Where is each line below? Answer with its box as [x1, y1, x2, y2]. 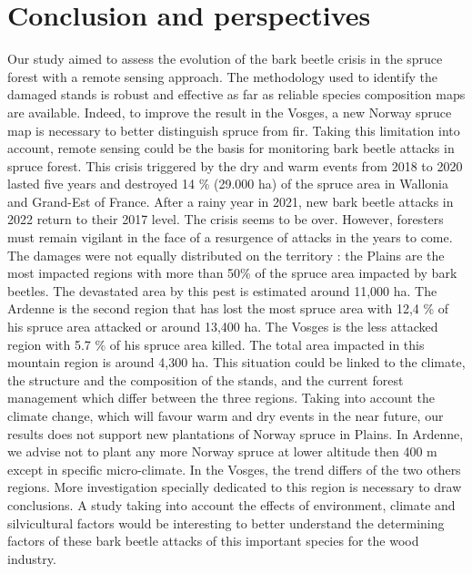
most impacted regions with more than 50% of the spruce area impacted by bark [7, 263, 457, 282]
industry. [7, 548, 56, 568]
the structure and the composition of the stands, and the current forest [7, 370, 404, 389]
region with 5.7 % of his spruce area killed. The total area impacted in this [7, 334, 425, 354]
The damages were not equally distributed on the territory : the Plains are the [7, 245, 445, 264]
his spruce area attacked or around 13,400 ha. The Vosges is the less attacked [7, 317, 438, 336]
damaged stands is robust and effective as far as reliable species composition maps [7, 85, 466, 104]
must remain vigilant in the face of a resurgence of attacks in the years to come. [7, 228, 453, 247]
